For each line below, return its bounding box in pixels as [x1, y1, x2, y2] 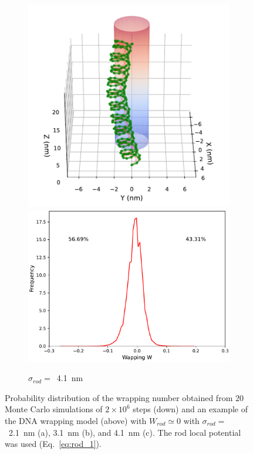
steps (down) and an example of [133, 403, 248, 415]
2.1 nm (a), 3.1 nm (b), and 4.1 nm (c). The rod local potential [8, 426, 241, 438]
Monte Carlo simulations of [5, 403, 103, 415]
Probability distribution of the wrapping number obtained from [5, 391, 233, 403]
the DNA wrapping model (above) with [5, 414, 147, 426]
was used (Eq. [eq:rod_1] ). [5, 438, 102, 450]
